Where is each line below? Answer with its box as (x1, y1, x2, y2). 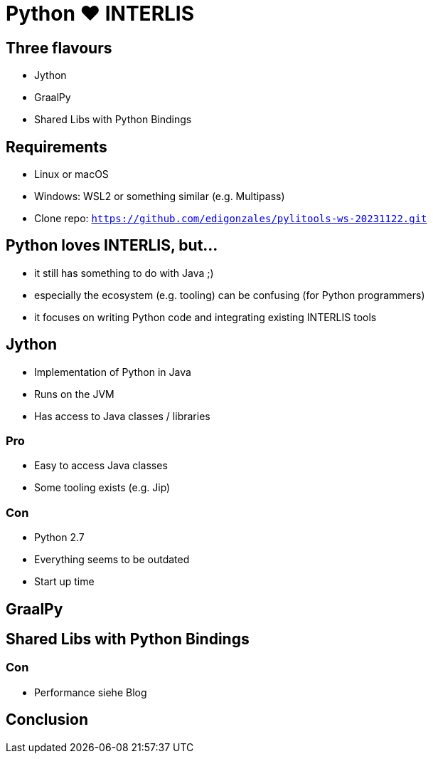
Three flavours (6, 38, 112, 57)
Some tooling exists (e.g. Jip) (34, 481, 171, 494)
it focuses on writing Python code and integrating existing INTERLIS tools (34, 310, 377, 323)
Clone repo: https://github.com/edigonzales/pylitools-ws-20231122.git (34, 212, 427, 225)
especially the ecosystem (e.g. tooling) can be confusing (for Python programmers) (34, 288, 425, 301)
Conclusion (6, 711, 89, 729)
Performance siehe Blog (34, 686, 147, 698)
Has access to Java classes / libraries (34, 409, 210, 422)
